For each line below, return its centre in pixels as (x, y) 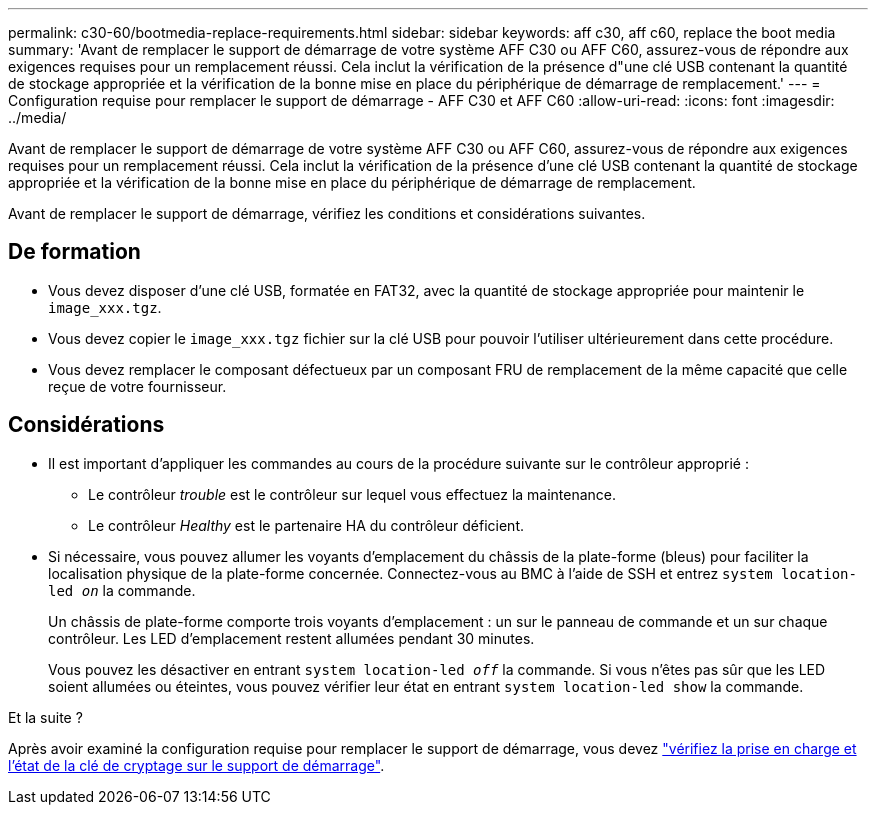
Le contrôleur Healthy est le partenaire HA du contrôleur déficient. (306, 525)
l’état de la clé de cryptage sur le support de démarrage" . (196, 765)
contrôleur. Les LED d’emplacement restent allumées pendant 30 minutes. (291, 638)
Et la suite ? (45, 717)
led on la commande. (122, 590)
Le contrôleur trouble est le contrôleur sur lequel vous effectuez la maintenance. (352, 494)
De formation (74, 252)
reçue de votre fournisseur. (137, 386)
